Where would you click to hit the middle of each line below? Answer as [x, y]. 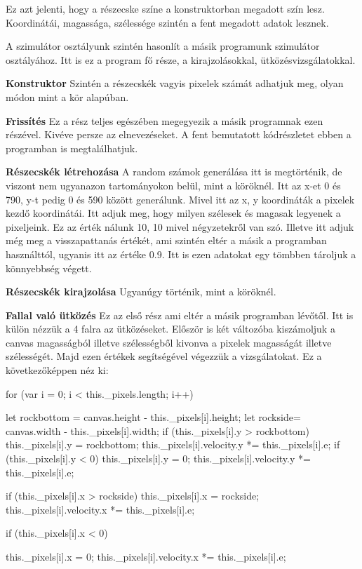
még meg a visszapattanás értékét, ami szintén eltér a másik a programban [166, 240]
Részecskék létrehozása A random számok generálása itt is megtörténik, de [174, 172]
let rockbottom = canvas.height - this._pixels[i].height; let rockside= [153, 417]
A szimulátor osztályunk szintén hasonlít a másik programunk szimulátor [163, 46]
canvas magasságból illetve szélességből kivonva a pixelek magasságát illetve [169, 342]
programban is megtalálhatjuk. [72, 148]
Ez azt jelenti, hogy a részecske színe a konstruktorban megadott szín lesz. [165, 8]
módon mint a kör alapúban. [67, 96]
